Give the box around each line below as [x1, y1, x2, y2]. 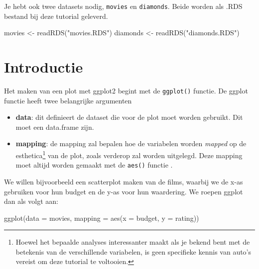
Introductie [4, 57, 83, 77]
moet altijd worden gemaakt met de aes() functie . [15, 160, 173, 170]
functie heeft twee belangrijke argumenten [4, 95, 132, 105]
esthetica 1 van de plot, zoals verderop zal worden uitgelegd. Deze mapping [15, 149, 243, 160]
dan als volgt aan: [4, 196, 58, 206]
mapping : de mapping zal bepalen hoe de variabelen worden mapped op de [15, 138, 247, 149]
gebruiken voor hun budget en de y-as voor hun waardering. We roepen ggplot [4, 186, 243, 196]
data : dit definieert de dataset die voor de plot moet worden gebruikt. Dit [15, 112, 243, 122]
